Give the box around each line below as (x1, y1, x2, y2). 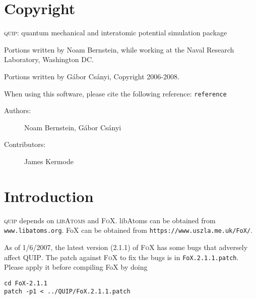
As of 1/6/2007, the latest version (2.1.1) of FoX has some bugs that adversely (4, 241, 248, 252)
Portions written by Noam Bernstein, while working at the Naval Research (4, 44, 234, 55)
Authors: (4, 105, 31, 116)
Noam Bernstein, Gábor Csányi (24, 122, 121, 132)
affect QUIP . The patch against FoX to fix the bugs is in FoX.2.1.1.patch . (4, 252, 239, 262)
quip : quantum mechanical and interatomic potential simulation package (4, 27, 227, 38)
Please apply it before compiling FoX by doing (4, 262, 148, 272)
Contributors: (4, 139, 46, 149)
